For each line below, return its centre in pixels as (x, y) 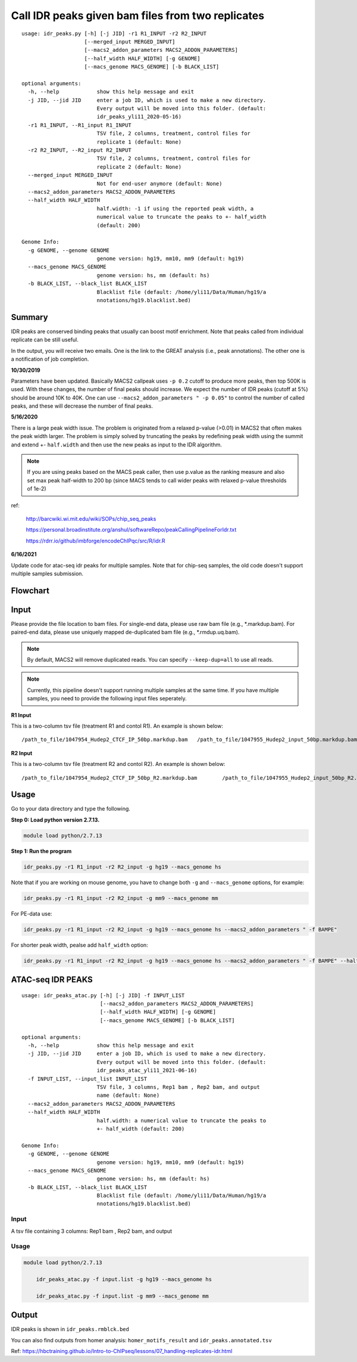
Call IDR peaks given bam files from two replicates (138, 15)
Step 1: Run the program (41, 851)
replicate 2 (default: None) (139, 167)
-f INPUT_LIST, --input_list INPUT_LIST (87, 1079)
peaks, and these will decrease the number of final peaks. (82, 406)
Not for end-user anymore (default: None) (159, 184)
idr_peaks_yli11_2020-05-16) (139, 117)
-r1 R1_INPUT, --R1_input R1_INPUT (80, 125)
